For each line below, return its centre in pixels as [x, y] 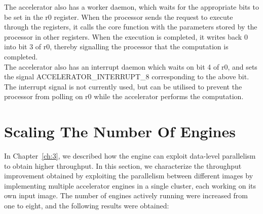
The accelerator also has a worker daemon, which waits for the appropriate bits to [131, 7]
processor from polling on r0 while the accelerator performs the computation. [124, 96]
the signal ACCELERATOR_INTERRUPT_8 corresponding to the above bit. [127, 77]
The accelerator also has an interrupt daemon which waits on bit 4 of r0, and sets [131, 66]
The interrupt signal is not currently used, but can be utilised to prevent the [123, 86]
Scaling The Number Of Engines [120, 131]
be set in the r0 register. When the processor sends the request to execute [119, 17]
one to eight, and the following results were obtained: [87, 206]
